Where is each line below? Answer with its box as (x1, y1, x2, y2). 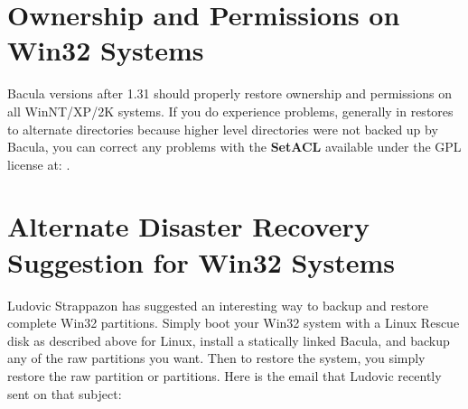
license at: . (7, 154, 70, 173)
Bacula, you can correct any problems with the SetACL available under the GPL (7, 137, 462, 156)
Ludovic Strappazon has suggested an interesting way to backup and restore (7, 295, 428, 314)
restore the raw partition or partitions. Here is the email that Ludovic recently (7, 366, 442, 385)
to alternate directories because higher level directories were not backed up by (7, 119, 438, 138)
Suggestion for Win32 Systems (7, 243, 395, 280)
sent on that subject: (7, 384, 122, 403)
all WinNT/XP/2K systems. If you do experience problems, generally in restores (7, 101, 454, 120)
